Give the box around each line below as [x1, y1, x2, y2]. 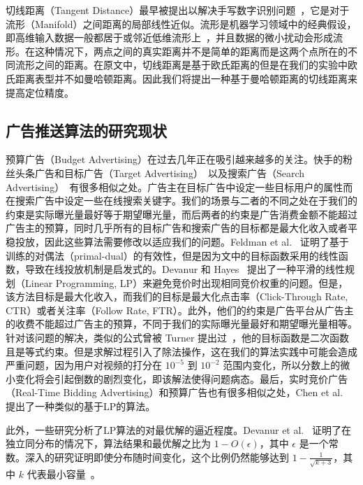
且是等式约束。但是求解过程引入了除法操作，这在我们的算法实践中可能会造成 [6, 344, 357, 358]
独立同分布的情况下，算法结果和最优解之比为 [6, 436, 211, 451]
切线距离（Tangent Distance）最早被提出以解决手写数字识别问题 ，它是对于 [6, 3, 350, 17]
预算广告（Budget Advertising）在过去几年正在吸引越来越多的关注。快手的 [6, 152, 343, 167]
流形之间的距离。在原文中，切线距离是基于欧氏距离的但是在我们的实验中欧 [15, 57, 357, 72]
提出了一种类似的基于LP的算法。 [6, 399, 156, 414]
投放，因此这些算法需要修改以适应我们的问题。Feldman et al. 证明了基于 [15, 234, 349, 248]
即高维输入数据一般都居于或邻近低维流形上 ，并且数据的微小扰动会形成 [6, 30, 333, 45]
